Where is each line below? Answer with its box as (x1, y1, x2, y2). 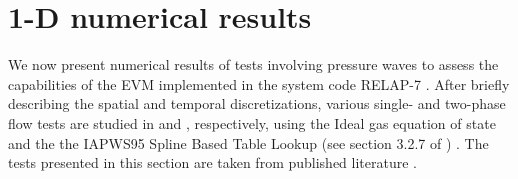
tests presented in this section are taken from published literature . (8, 152, 417, 173)
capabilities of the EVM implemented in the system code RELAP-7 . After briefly (8, 73, 510, 94)
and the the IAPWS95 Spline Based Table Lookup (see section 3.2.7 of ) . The (8, 132, 489, 153)
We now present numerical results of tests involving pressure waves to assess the (8, 54, 499, 75)
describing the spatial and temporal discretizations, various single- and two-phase (8, 93, 506, 114)
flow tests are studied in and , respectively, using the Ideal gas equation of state (8, 112, 496, 133)
